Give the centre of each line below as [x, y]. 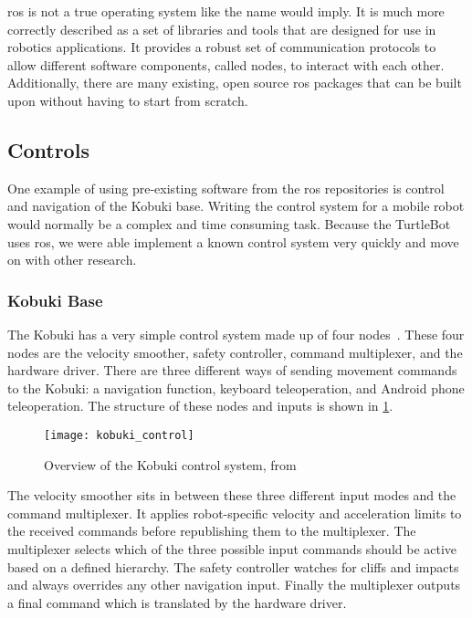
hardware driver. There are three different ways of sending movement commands [232, 370]
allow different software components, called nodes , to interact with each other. [226, 64]
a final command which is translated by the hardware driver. [177, 602]
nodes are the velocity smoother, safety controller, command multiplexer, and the [235, 352]
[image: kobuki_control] [119, 435]
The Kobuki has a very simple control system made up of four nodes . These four [236, 334]
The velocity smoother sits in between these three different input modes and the [232, 495]
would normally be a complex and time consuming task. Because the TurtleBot [229, 223]
